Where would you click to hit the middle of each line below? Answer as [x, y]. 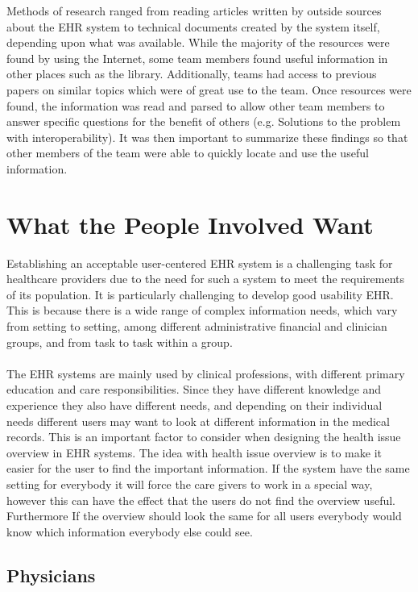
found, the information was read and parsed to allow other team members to [196, 105]
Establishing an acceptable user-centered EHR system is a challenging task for [200, 263]
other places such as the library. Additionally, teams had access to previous [192, 74]
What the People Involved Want [190, 224]
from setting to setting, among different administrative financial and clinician [197, 326]
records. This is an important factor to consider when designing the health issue [204, 437]
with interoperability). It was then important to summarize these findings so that [207, 137]
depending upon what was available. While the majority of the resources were [198, 42]
